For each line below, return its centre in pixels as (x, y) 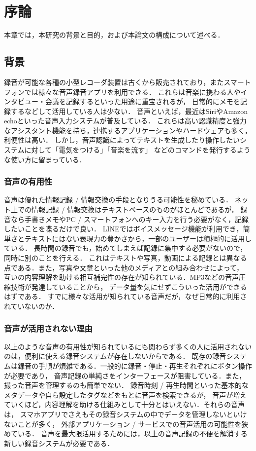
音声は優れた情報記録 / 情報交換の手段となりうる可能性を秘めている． (118, 200)
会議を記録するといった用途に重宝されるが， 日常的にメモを (143, 101)
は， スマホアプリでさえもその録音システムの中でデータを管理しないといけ (126, 414)
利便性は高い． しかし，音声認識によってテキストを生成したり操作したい (122, 140)
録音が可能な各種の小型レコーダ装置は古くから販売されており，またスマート (128, 82)
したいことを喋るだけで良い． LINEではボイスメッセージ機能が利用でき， (124, 229)
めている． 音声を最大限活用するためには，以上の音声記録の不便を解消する (126, 433)
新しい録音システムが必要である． (59, 443)
